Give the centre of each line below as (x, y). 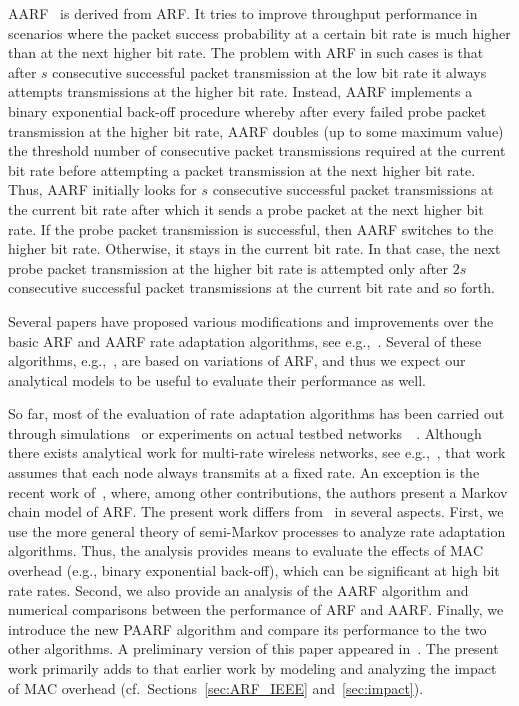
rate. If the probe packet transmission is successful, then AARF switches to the (251, 228)
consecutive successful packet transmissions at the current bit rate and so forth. (251, 287)
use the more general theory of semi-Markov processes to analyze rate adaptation (257, 530)
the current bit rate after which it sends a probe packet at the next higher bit (246, 208)
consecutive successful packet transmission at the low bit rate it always (269, 71)
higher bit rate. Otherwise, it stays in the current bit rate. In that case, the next (254, 248)
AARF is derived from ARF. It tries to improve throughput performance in (243, 13)
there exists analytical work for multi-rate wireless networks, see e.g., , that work (257, 452)
